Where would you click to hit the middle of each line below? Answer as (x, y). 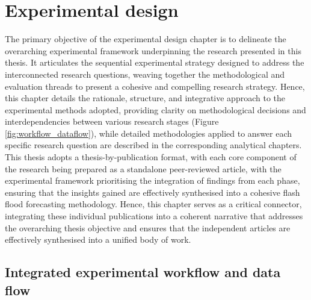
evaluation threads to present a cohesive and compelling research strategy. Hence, (155, 86)
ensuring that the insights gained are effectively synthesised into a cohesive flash (152, 192)
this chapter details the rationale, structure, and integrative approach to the (145, 98)
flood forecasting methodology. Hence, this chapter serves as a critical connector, (153, 204)
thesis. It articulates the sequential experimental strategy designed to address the (155, 62)
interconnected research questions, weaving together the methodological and (145, 74)
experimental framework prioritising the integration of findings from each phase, (152, 180)
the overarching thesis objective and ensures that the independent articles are (148, 227)
